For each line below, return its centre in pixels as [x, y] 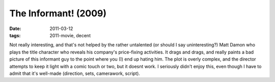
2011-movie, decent [70, 35]
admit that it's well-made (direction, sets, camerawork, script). [75, 73]
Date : [15, 29]
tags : [15, 35]
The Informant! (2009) [58, 13]
